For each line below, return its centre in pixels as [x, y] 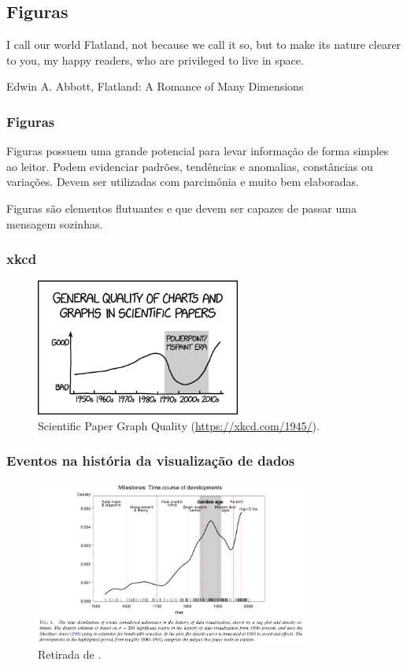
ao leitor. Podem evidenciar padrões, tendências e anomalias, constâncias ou [190, 166]
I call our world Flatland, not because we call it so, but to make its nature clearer [204, 45]
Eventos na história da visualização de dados [151, 461]
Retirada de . [70, 654]
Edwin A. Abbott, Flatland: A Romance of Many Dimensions [155, 86]
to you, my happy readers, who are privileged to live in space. [155, 59]
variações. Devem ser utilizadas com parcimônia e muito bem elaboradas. [183, 182]
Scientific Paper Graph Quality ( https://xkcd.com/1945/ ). [179, 425]
